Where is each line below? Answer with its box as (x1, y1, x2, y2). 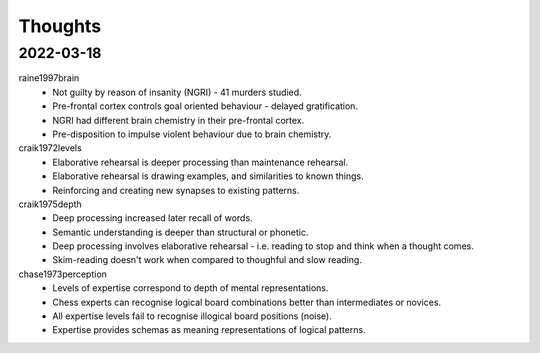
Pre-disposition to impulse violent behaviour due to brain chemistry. (52, 128, 332, 140)
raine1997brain (18, 72, 80, 84)
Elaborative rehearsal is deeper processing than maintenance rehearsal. (52, 156, 349, 168)
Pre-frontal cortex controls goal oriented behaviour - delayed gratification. (52, 100, 359, 112)
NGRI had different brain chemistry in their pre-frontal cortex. (52, 114, 305, 126)
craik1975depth (18, 198, 82, 210)
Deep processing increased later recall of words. (52, 212, 254, 224)
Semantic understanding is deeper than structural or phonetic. (52, 226, 309, 238)
